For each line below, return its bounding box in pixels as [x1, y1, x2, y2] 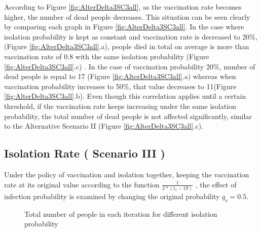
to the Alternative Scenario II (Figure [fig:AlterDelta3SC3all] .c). [4, 121, 203, 131]
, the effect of [195, 179, 237, 189]
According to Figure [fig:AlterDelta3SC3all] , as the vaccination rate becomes [4, 2, 242, 12]
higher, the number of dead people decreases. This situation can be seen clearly [4, 11, 250, 22]
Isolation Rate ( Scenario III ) [4, 145, 166, 161]
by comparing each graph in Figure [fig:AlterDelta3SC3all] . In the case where [4, 21, 244, 32]
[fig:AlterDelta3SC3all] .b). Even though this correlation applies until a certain [4, 91, 246, 101]
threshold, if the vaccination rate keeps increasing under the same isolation [4, 100, 236, 111]
